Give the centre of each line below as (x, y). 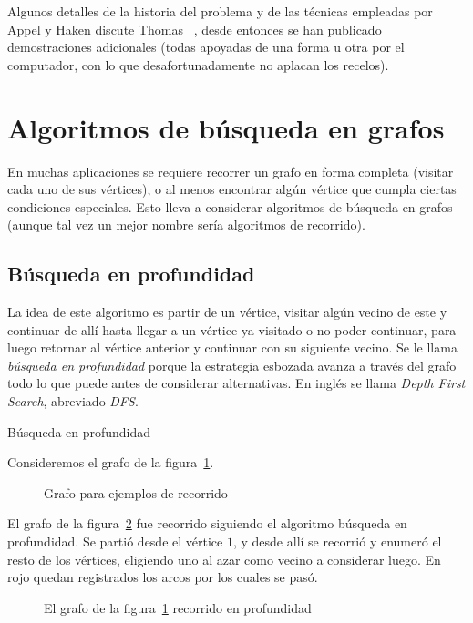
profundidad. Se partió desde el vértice (115, 541)
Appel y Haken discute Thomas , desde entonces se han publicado (195, 29)
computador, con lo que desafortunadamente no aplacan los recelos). (198, 64)
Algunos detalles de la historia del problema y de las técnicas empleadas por (220, 11)
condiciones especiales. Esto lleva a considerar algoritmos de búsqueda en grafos (230, 206)
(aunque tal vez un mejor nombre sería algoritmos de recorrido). (186, 225)
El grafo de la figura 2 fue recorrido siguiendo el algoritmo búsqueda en (207, 523)
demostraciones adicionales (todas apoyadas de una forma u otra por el (206, 47)
